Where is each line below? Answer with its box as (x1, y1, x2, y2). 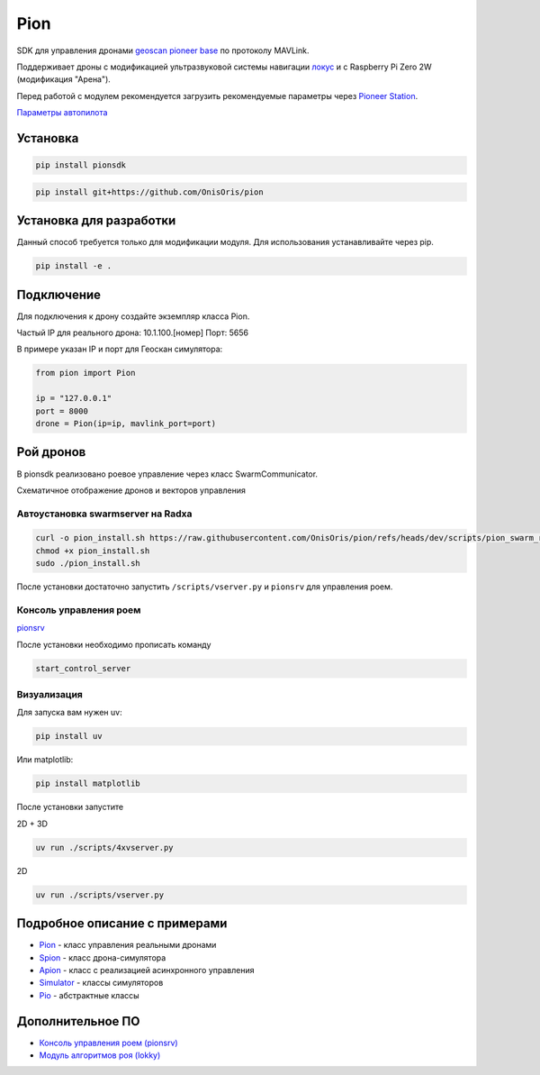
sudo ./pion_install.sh (35, 559, 141, 569)
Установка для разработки (16, 213, 176, 229)
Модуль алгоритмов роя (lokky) (39, 1050, 161, 1061)
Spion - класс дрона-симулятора (39, 952, 166, 963)
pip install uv (35, 731, 103, 742)
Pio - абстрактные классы (39, 989, 139, 1000)
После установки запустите (16, 802, 124, 813)
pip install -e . (35, 261, 112, 271)
